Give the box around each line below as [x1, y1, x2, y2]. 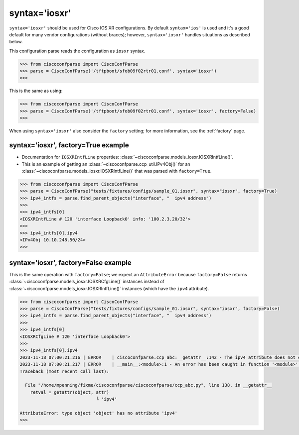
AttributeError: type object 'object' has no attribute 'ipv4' [19, 410, 178, 416]
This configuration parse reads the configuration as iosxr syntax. [9, 48, 146, 54]
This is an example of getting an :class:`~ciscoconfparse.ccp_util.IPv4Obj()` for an [21, 161, 190, 167]
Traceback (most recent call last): [19, 368, 110, 374]
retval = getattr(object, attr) [30, 389, 110, 395]
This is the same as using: [9, 88, 63, 94]
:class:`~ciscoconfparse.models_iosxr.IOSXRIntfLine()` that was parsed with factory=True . [21, 168, 212, 174]
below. [9, 39, 23, 45]
